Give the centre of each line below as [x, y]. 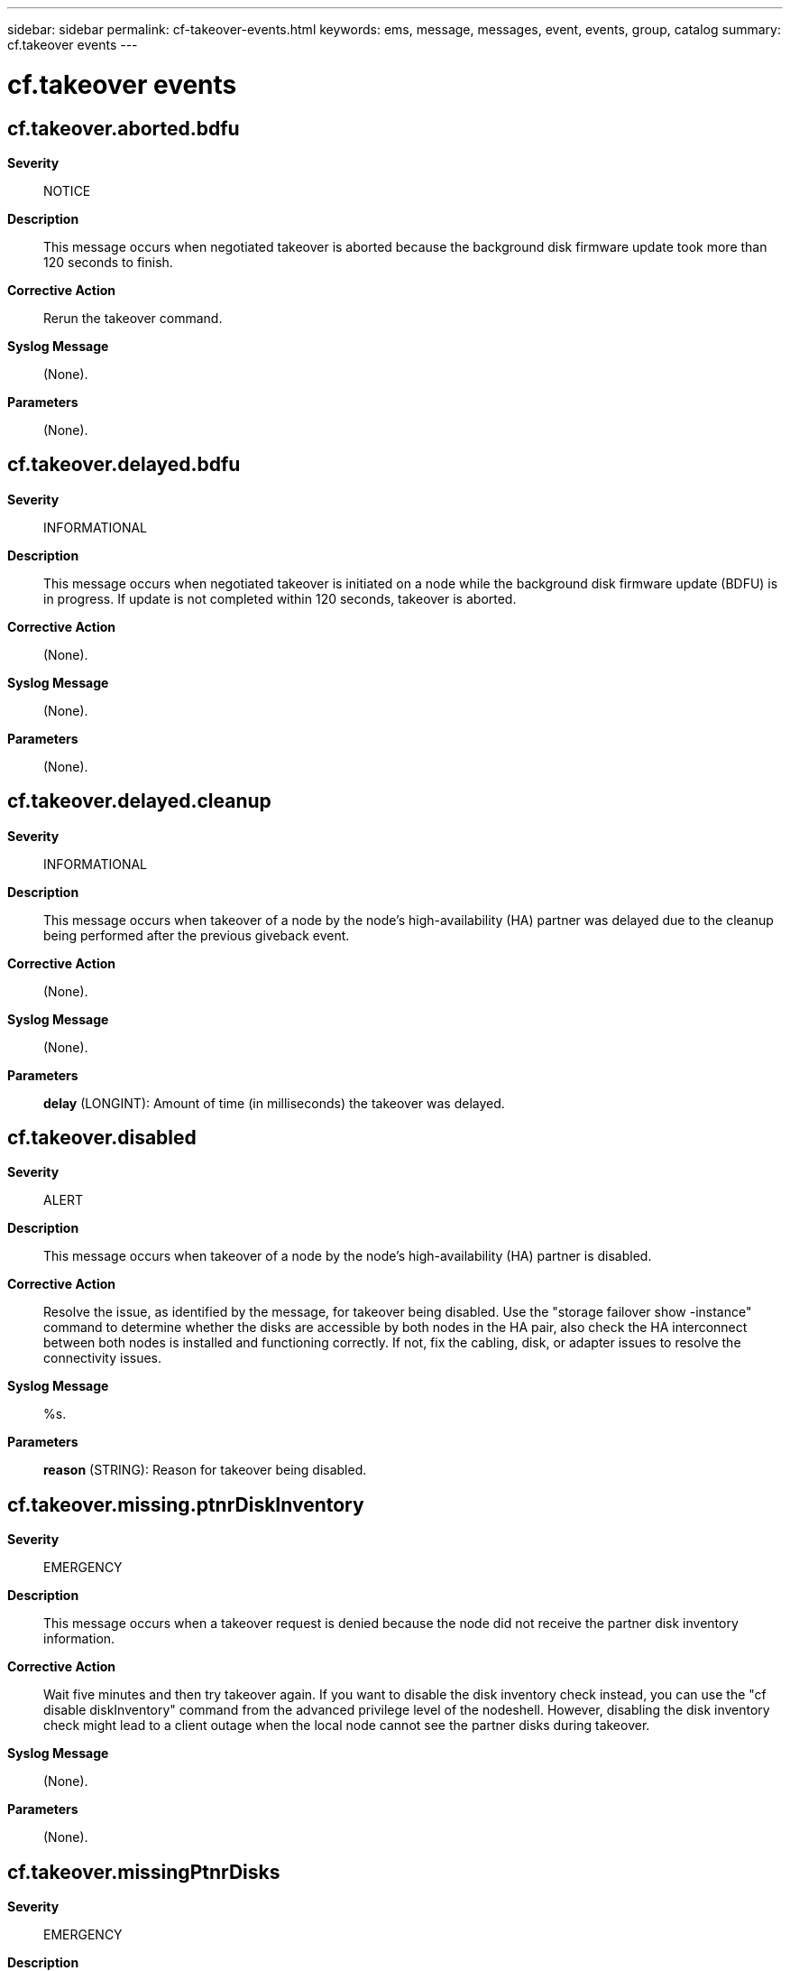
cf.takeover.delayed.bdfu [124, 465]
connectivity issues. [103, 1358]
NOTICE [67, 190]
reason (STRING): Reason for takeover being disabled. [205, 1470]
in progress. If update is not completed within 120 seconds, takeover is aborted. [280, 598]
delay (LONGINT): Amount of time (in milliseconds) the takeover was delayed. [274, 1103]
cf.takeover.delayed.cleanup [139, 801]
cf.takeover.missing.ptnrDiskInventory [186, 1504]
